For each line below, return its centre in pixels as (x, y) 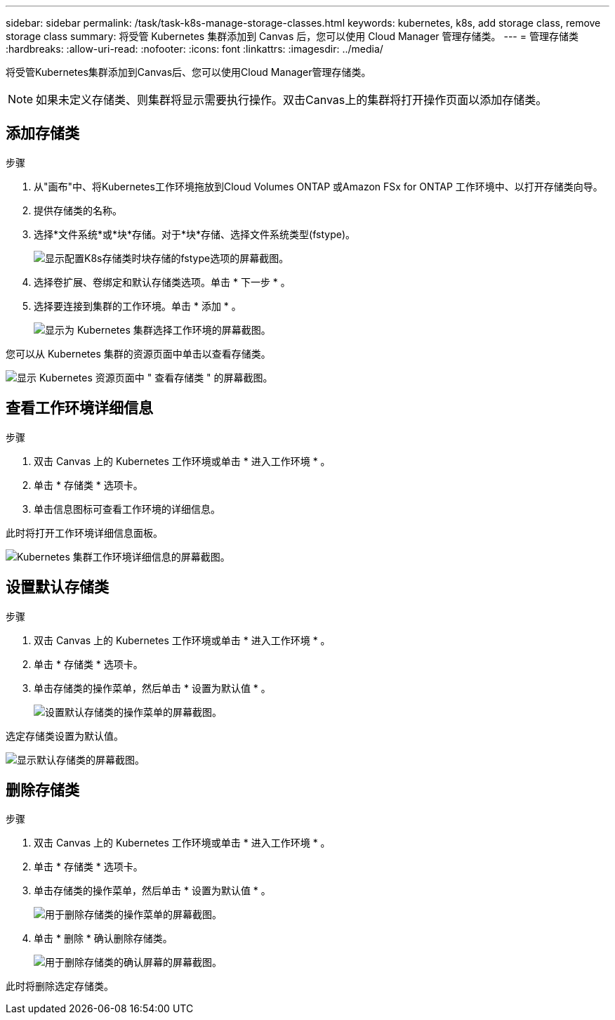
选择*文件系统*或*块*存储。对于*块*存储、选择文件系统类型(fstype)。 (195, 234)
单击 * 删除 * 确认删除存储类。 (103, 939)
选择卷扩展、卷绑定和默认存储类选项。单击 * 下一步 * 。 (162, 282)
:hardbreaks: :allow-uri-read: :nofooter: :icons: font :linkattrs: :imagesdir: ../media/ (194, 49)
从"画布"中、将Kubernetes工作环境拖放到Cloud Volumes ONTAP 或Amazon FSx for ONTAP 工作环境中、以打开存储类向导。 (318, 186)
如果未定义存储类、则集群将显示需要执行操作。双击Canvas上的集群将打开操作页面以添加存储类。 (292, 100)
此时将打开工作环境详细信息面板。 (84, 532)
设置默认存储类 (57, 587)
